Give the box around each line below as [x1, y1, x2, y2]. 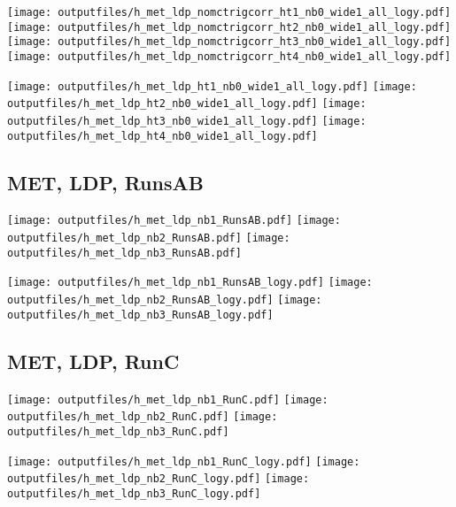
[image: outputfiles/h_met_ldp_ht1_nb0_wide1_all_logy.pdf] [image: [7, 80, 417, 93]
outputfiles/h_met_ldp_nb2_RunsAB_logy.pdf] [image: [7, 294, 322, 307]
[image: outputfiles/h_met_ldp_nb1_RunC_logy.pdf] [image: [7, 455, 360, 468]
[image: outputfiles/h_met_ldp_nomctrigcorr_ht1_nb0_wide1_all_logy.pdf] [7, 6, 452, 19]
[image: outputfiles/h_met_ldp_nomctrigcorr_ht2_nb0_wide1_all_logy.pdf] [7, 20, 452, 34]
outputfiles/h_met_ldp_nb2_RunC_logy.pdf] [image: [7, 472, 310, 486]
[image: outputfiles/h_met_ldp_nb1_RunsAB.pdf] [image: [7, 214, 341, 227]
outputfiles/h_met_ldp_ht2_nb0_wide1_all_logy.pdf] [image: [7, 97, 367, 111]
